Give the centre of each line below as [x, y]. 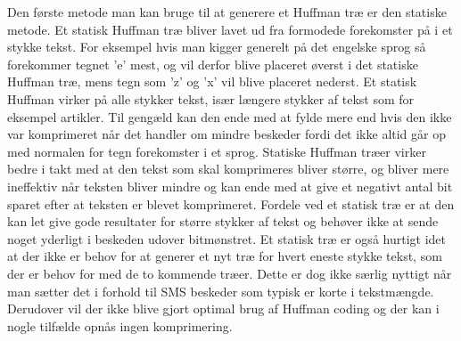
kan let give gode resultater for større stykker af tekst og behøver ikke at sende [223, 221]
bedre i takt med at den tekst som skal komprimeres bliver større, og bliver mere [228, 169]
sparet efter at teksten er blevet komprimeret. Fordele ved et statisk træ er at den [231, 203]
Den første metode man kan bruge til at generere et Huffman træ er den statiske [227, 12]
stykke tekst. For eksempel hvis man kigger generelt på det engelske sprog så [217, 47]
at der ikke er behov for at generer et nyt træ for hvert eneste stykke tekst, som [225, 256]
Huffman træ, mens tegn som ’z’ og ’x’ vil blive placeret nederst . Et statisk [212, 81]
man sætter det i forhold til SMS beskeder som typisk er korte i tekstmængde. [221, 291]
